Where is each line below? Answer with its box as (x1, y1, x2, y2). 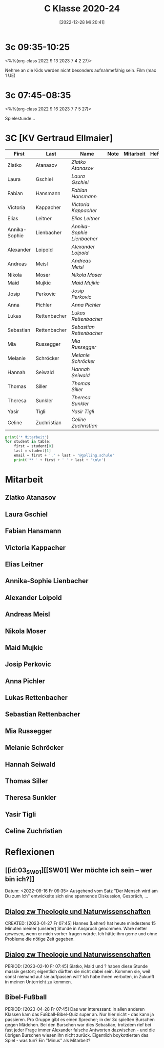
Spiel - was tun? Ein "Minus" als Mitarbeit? (5, 1037, 91, 1043)
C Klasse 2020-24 (44, 3, 120, 14)
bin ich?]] (5, 875, 35, 883)
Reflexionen (5, 846, 55, 858)
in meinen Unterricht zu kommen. (5, 979, 72, 985)
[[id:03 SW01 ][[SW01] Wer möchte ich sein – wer (5, 866, 152, 875)
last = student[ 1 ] (14, 448, 51, 454)
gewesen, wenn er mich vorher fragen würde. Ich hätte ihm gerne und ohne (5, 931, 158, 937)
